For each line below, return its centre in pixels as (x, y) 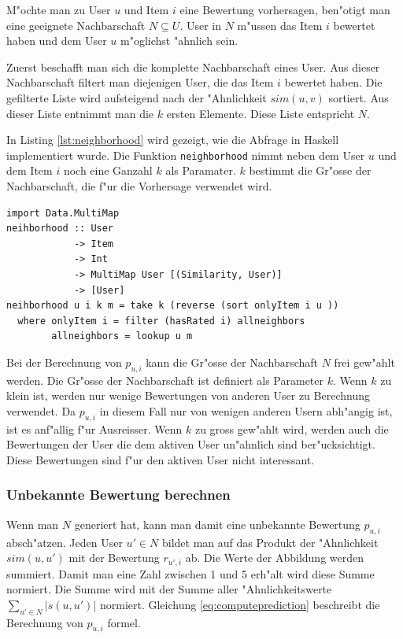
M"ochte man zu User (59, 9)
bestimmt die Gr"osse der (310, 170)
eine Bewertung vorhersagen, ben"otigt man (285, 9)
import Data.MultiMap (63, 213)
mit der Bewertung (114, 558)
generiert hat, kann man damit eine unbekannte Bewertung (217, 524)
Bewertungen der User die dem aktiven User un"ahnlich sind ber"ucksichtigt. (191, 444)
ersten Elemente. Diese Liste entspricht (261, 113)
